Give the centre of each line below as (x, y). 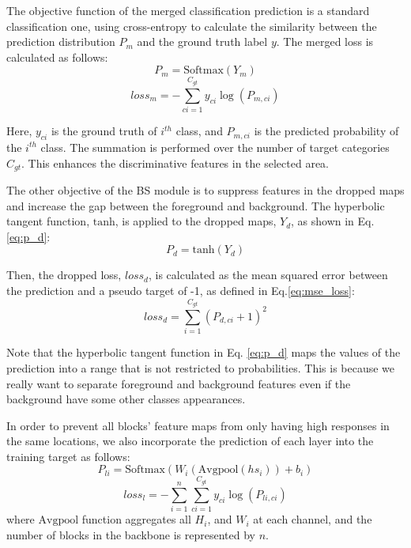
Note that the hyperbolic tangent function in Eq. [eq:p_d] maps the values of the (204, 352)
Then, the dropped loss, (64, 275)
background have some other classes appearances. (126, 399)
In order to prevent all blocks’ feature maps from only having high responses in (198, 425)
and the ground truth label (202, 42)
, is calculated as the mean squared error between (268, 275)
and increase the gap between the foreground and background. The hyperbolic (196, 205)
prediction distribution (61, 42)
